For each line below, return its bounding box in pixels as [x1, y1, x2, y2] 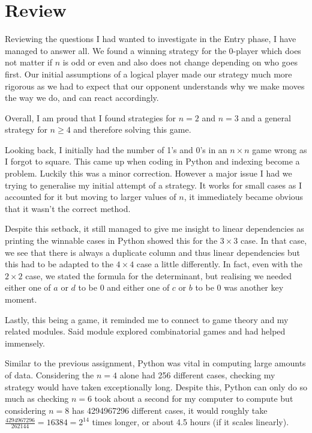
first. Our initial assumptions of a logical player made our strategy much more [5, 67, 292, 80]
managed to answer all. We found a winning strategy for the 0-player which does [5, 44, 301, 56]
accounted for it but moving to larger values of [5, 190, 176, 203]
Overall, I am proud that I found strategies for [5, 111, 176, 124]
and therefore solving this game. [73, 123, 191, 136]
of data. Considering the [5, 368, 94, 381]
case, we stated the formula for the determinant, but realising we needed [25, 269, 292, 282]
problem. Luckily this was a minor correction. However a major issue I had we [5, 167, 292, 180]
